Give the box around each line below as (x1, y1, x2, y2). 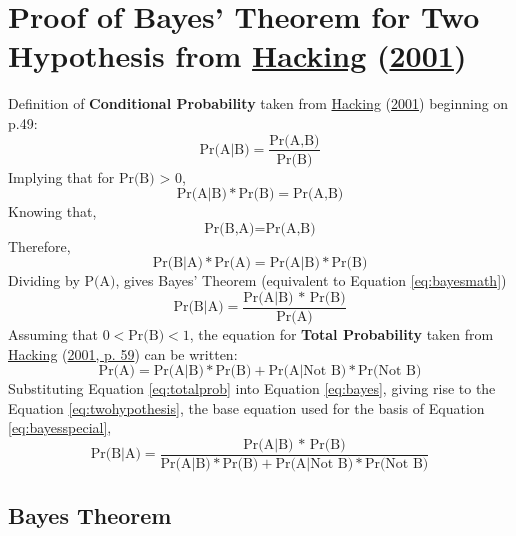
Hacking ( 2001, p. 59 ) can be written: (8, 343, 238, 364)
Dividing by (8, 270, 80, 291)
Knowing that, (8, 201, 97, 222)
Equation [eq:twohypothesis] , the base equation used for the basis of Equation (8, 397, 485, 418)
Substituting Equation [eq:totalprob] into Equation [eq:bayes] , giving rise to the (8, 378, 496, 399)
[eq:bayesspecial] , (8, 417, 112, 438)
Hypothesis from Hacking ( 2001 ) (8, 35, 467, 76)
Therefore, (8, 235, 71, 256)
